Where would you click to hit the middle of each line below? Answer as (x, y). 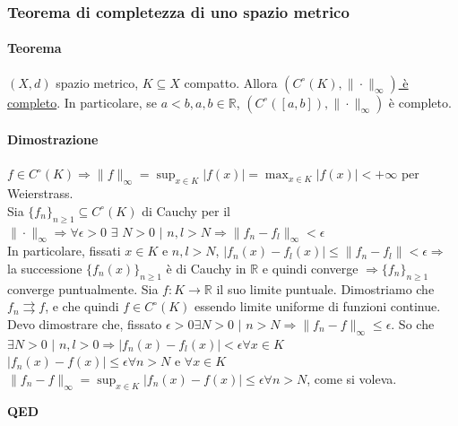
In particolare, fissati (64, 251)
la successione (45, 269)
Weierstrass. (40, 193)
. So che (413, 324)
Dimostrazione (53, 139)
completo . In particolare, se (82, 102)
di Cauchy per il (186, 210)
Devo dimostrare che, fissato (85, 324)
